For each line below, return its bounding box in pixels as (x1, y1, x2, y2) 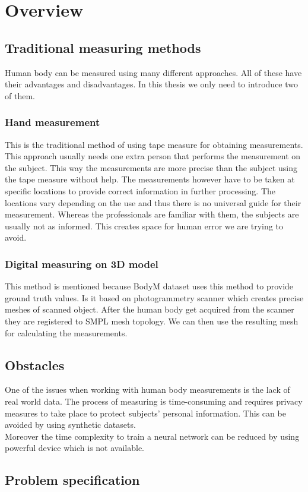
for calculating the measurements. (5, 326, 128, 339)
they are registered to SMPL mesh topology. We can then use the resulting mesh (5, 314, 299, 327)
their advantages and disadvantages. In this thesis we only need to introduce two (5, 78, 299, 90)
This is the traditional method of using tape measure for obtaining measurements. (5, 138, 303, 150)
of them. (5, 89, 35, 102)
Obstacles (5, 355, 65, 374)
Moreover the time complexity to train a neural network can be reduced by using (5, 430, 300, 442)
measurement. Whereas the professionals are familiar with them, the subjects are (5, 208, 299, 220)
